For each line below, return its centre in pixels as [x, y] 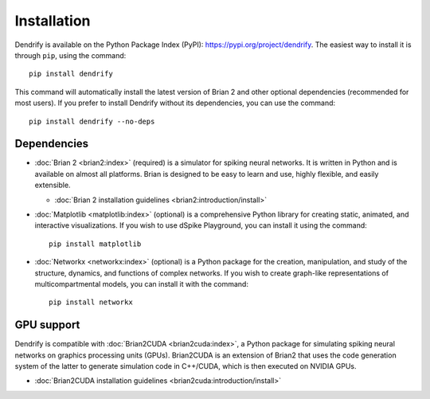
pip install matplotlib [95, 244]
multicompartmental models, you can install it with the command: [141, 284]
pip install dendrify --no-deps [92, 121]
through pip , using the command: [70, 55]
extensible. [53, 185]
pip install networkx [91, 302]
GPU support [47, 325]
